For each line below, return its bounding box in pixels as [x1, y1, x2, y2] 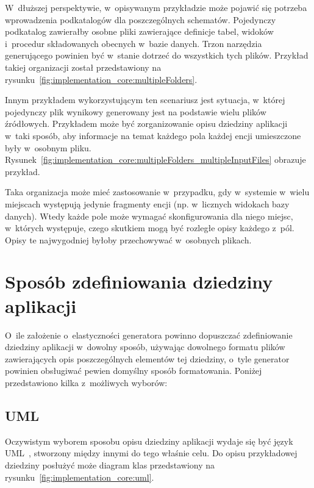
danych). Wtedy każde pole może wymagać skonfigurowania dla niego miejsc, [5, 209, 293, 222]
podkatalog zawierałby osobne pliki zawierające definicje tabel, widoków [5, 25, 274, 38]
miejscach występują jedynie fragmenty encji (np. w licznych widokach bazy [5, 197, 290, 210]
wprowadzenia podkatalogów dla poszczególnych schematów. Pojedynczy [5, 13, 276, 26]
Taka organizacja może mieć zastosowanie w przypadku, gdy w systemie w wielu [5, 185, 310, 198]
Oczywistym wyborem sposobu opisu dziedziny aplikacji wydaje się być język [5, 434, 293, 447]
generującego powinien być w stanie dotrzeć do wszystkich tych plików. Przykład [5, 49, 309, 62]
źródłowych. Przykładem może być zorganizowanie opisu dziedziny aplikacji [5, 117, 288, 130]
